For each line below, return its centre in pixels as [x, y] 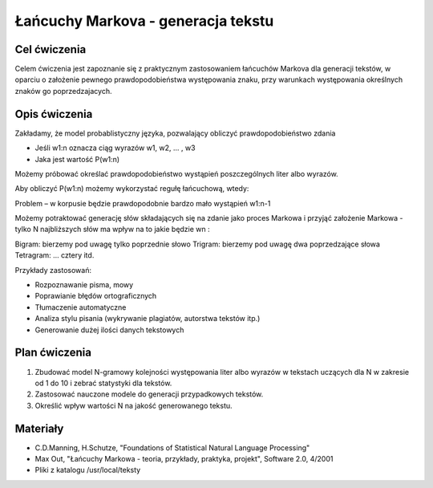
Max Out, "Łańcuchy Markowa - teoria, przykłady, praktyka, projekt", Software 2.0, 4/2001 [184, 458]
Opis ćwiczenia [54, 114]
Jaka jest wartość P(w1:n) [77, 159]
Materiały [39, 428]
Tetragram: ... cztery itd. [55, 255]
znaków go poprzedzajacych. [63, 91]
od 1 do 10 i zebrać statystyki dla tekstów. [103, 383]
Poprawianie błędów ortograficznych [96, 296]
